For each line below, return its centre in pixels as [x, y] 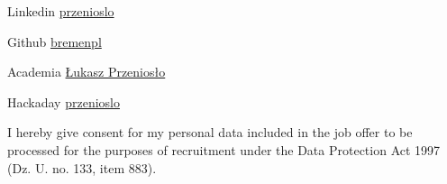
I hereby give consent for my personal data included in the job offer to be [210, 132]
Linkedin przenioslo [61, 11]
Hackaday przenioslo [64, 101]
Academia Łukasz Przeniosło [87, 72]
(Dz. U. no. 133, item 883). [82, 167]
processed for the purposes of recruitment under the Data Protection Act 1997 [224, 149]
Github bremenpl [55, 41]
